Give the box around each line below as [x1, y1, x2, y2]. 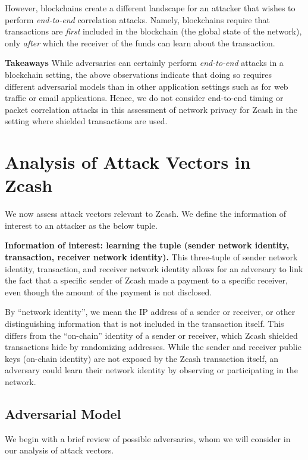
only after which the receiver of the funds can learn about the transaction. [5, 36, 275, 49]
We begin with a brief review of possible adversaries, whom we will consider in [5, 432, 291, 445]
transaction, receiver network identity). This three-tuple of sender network [5, 251, 298, 263]
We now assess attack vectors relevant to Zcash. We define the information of [5, 207, 287, 220]
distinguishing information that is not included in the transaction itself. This [5, 317, 284, 329]
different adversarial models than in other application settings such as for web [5, 80, 288, 92]
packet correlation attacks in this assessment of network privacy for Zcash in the [5, 103, 297, 115]
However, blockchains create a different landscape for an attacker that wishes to [5, 2, 296, 14]
